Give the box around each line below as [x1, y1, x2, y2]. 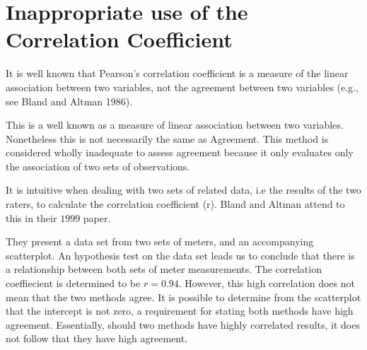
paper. [83, 210, 111, 225]
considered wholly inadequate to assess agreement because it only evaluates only [6, 145, 354, 160]
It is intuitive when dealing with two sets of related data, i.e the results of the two [6, 182, 361, 197]
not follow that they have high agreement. [6, 331, 188, 346]
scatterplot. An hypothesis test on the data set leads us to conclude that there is [6, 247, 355, 262]
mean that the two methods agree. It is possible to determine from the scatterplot [6, 289, 361, 304]
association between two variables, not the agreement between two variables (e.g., [6, 79, 359, 94]
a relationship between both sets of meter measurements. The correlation [6, 262, 322, 276]
